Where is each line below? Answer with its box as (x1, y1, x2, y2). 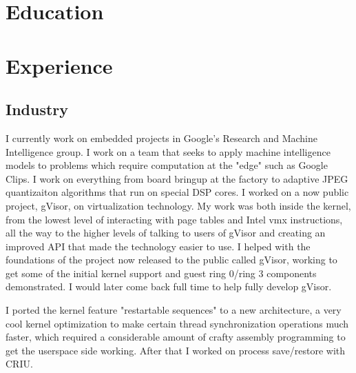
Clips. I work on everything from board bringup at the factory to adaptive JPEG (6, 171, 348, 185)
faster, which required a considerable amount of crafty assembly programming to (6, 330, 346, 344)
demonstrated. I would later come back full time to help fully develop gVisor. (6, 279, 332, 294)
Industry (6, 99, 69, 120)
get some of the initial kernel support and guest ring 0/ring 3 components (6, 265, 317, 280)
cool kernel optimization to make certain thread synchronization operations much (6, 316, 349, 330)
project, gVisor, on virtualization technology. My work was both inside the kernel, (6, 198, 351, 212)
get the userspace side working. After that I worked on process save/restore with (6, 343, 346, 357)
